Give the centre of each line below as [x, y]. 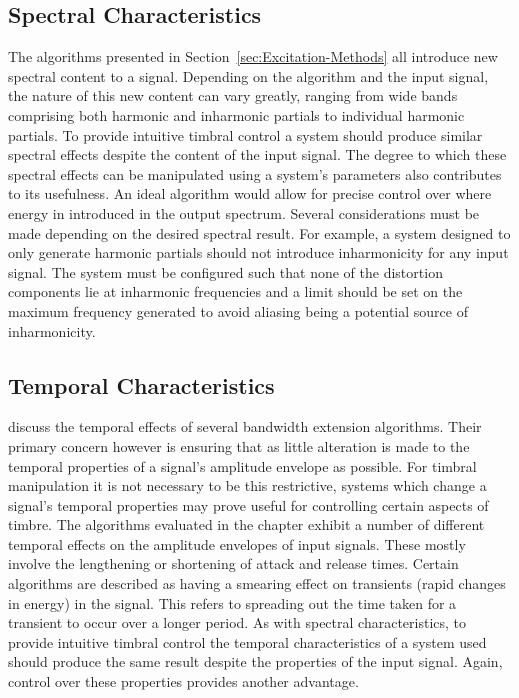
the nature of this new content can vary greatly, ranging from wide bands [233, 95]
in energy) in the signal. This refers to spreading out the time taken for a [232, 602]
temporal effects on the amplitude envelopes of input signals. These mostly [237, 543]
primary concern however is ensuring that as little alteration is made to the [239, 445]
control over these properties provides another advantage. [183, 681]
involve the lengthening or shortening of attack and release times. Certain [233, 563]
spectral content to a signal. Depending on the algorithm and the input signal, [248, 75]
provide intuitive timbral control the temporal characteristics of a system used [247, 641]
